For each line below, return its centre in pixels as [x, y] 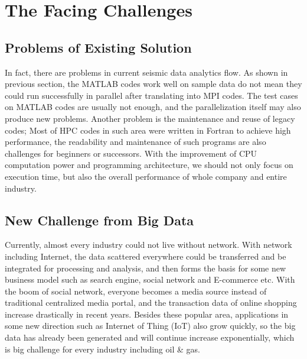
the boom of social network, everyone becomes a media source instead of [136, 291]
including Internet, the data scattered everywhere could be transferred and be [146, 256]
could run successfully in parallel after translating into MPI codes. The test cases [151, 95]
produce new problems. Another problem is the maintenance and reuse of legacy [150, 118]
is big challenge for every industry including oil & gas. [102, 349]
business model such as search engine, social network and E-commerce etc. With [150, 279]
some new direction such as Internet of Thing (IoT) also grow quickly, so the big [150, 326]
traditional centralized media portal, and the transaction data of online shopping [151, 303]
